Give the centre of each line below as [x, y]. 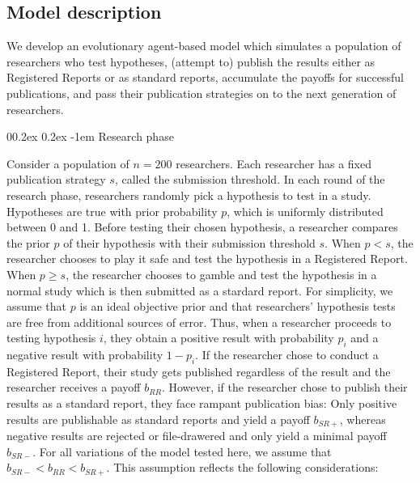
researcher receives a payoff [74, 387]
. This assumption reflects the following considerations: [242, 467]
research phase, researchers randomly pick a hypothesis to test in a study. [189, 195]
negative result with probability [85, 355]
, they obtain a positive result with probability [218, 338]
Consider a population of [68, 163]
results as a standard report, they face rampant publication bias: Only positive [202, 403]
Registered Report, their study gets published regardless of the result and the [199, 371]
